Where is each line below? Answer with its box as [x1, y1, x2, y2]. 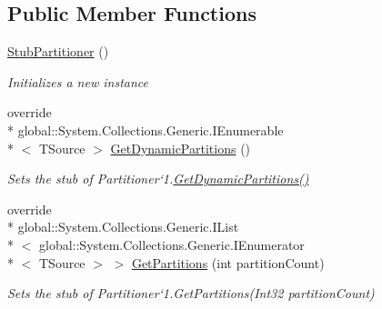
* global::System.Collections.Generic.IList [7, 217, 239, 236]
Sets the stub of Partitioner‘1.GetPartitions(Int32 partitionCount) [7, 284, 375, 303]
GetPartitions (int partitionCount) [131, 253, 325, 272]
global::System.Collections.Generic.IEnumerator [38, 234, 305, 254]
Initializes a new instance [7, 72, 148, 91]
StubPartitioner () [7, 42, 109, 61]
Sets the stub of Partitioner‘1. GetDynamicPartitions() [7, 169, 309, 188]
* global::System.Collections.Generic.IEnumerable [7, 120, 284, 139]
